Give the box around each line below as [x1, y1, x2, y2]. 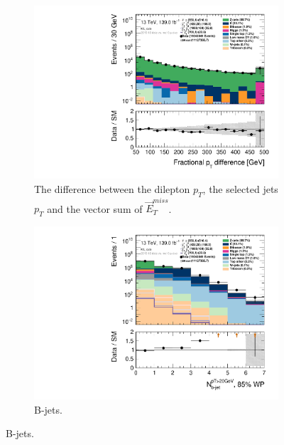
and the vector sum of [47, 201, 143, 216]
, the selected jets [202, 181, 278, 196]
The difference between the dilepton [34, 181, 190, 196]
